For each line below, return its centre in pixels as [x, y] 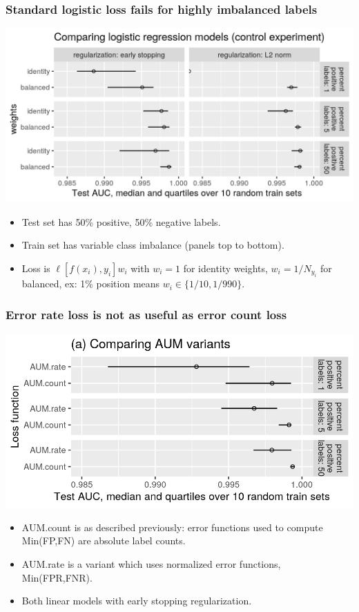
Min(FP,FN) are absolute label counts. [104, 541]
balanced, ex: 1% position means [91, 284]
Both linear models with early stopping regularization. [137, 601]
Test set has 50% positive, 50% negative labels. [121, 221]
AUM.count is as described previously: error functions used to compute [172, 527]
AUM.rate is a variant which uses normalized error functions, [151, 564]
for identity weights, [225, 268]
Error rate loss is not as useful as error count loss [146, 314]
